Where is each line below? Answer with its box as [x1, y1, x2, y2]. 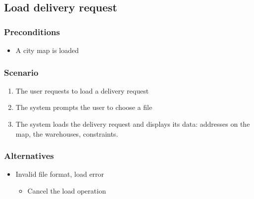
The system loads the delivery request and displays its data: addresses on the [15, 119, 250, 129]
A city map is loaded [15, 45, 79, 55]
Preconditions [4, 25, 60, 38]
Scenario [4, 66, 39, 78]
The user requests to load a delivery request [15, 85, 149, 96]
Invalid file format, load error [15, 169, 104, 179]
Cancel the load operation [27, 186, 106, 196]
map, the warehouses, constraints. [15, 128, 118, 139]
